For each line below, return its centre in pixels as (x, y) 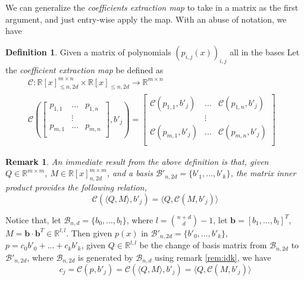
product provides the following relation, (76, 187)
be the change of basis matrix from (203, 245)
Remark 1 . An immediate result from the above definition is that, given (137, 161)
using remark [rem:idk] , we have (213, 257)
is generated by (106, 257)
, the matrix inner (263, 173)
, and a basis (130, 173)
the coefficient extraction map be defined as (84, 69)
